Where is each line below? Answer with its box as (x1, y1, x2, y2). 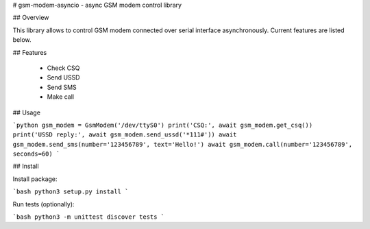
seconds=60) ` (12, 150, 60, 158)
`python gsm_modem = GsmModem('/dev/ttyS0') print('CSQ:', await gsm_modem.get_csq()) (12, 121, 313, 129)
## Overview (12, 14, 49, 22)
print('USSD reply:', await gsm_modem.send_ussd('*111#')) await (12, 131, 237, 138)
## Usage (12, 108, 41, 117)
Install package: (12, 175, 58, 183)
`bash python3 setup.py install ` (12, 188, 129, 195)
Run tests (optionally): (12, 200, 75, 208)
